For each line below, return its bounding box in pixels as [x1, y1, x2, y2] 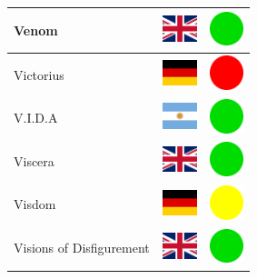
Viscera [14, 151, 54, 170]
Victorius [14, 65, 64, 84]
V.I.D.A [14, 108, 58, 127]
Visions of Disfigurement [14, 238, 150, 257]
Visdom [14, 194, 56, 214]
